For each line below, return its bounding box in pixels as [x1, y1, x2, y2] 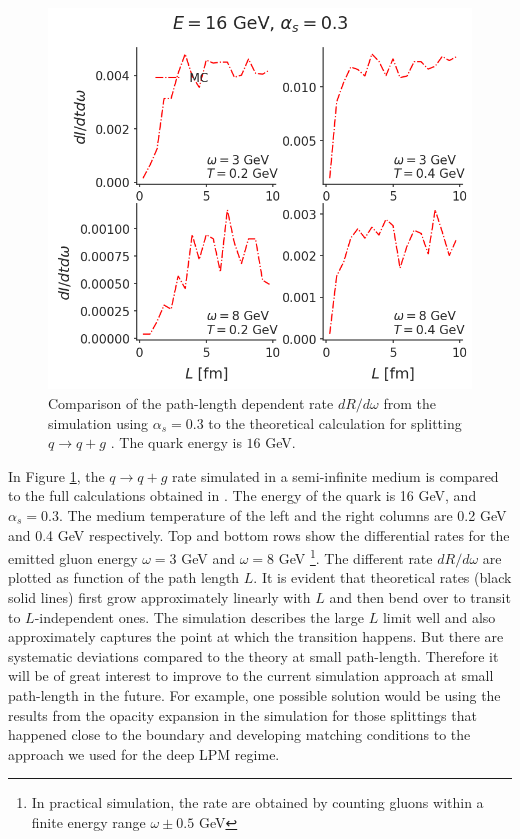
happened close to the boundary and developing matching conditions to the [8, 724, 471, 745]
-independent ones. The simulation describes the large [34, 606, 365, 627]
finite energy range [31, 811, 146, 832]
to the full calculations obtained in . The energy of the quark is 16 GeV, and [8, 485, 477, 506]
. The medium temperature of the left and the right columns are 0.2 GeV [58, 504, 507, 525]
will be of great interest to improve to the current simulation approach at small [8, 665, 494, 686]
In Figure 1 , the [8, 465, 105, 486]
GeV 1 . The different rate [278, 545, 433, 568]
